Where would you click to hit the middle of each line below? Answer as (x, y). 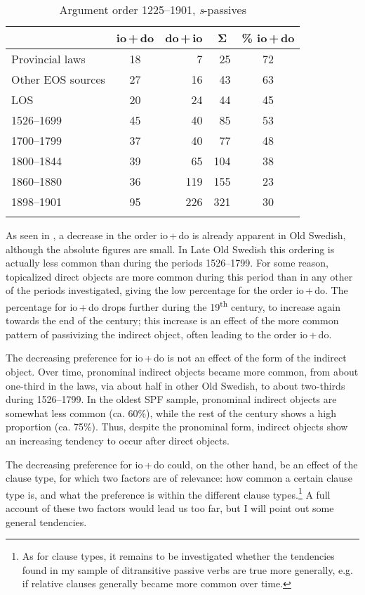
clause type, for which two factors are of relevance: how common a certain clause (179, 478)
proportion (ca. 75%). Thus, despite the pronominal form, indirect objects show (177, 427)
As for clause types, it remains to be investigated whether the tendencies (178, 556)
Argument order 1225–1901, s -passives (153, 9)
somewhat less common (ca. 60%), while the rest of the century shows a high (171, 412)
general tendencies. (46, 522)
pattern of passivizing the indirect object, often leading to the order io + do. (169, 334)
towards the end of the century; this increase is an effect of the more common (172, 320)
